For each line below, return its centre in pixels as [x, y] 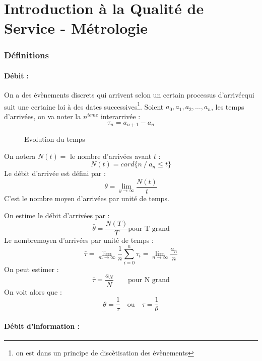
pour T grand [149, 229]
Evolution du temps [55, 139]
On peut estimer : [31, 269]
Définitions [26, 55]
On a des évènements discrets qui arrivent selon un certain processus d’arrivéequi [129, 95]
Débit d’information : [42, 326]
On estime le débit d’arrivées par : [57, 215]
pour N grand [149, 280]
